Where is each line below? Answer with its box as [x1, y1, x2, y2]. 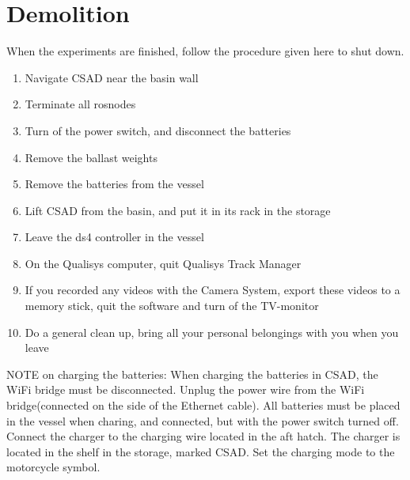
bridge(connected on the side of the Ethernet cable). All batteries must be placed [6, 397, 401, 414]
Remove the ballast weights [25, 149, 158, 165]
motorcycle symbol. [6, 459, 101, 475]
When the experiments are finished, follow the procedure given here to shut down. [6, 43, 404, 59]
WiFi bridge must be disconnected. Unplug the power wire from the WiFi [6, 381, 365, 398]
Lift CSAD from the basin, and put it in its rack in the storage [25, 202, 331, 218]
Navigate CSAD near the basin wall [25, 69, 199, 85]
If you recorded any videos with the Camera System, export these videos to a [25, 282, 401, 298]
